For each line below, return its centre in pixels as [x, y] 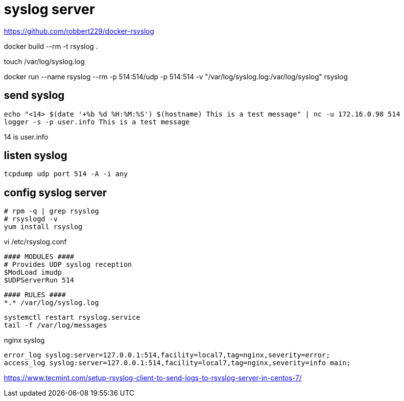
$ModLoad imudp [33, 272]
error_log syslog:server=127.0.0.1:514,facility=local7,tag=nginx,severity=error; [167, 355]
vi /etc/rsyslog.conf [36, 242]
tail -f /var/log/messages [56, 325]
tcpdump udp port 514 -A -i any [66, 174]
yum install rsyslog [43, 227]
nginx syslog [24, 340]
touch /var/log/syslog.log [44, 61]
